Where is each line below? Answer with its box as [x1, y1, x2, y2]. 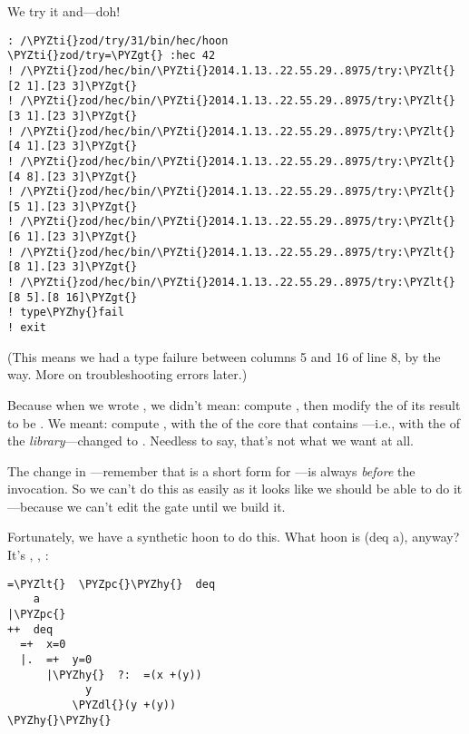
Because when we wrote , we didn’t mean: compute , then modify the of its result [7, 395, 461, 414]
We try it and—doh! [7, 2, 121, 20]
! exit [7, 321, 46, 335]
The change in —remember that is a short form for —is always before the [7, 461, 415, 480]
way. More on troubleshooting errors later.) [7, 365, 248, 384]
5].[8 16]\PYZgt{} [26, 290, 138, 304]
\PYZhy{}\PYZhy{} [7, 713, 112, 727]
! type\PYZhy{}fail [7, 306, 124, 319]
